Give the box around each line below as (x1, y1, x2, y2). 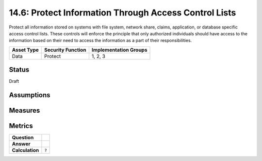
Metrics (9, 122, 33, 130)
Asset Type (12, 46, 39, 53)
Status (9, 66, 30, 74)
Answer (12, 141, 31, 147)
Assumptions (9, 91, 50, 99)
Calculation (12, 147, 39, 154)
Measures (9, 106, 40, 115)
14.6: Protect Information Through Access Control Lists (9, 7, 236, 18)
